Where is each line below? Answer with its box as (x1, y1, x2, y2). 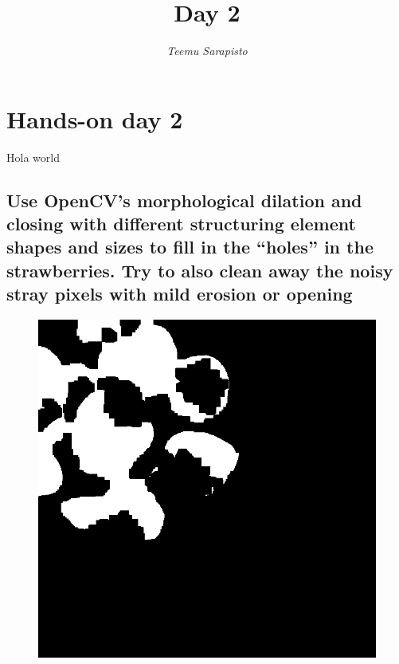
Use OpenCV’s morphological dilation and (6, 187, 362, 212)
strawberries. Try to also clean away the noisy (6, 257, 393, 282)
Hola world (6, 148, 60, 165)
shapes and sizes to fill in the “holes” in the (6, 234, 374, 259)
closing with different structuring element (6, 211, 356, 236)
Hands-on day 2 (6, 102, 183, 135)
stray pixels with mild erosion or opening (6, 281, 353, 306)
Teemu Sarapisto (166, 42, 248, 59)
